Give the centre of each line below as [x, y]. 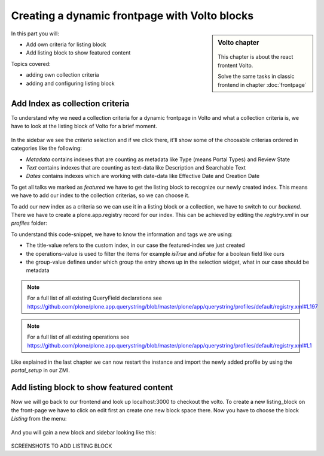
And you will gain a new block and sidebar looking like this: [84, 432]
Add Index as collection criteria [70, 103]
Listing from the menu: [39, 419]
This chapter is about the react [256, 57]
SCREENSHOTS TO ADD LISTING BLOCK [62, 446]
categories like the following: [46, 148]
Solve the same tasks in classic [256, 76]
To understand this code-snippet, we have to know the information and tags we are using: [122, 234]
